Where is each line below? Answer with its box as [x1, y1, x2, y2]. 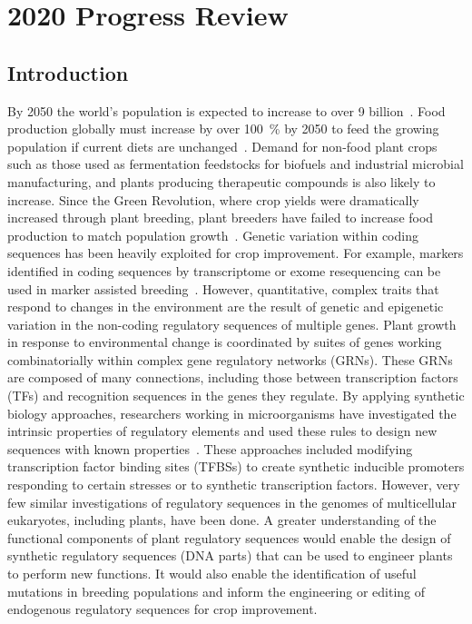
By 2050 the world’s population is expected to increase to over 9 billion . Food [7, 101, 446, 120]
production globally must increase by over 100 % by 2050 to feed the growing [7, 119, 439, 138]
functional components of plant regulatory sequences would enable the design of [7, 528, 451, 547]
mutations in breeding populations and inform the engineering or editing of [7, 581, 426, 600]
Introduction [7, 58, 129, 86]
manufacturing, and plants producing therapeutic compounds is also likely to [7, 172, 436, 191]
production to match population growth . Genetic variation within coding [7, 225, 418, 244]
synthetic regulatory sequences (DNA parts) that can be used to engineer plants [7, 546, 453, 565]
